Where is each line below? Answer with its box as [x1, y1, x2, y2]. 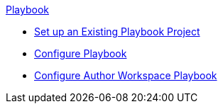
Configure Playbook [34, 47, 127, 59]
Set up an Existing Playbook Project [34, 25, 200, 38]
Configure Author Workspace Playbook [34, 69, 217, 81]
